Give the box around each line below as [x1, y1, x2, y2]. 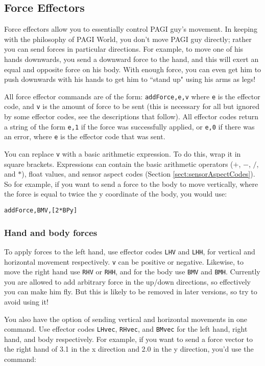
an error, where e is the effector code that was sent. [4, 131, 165, 142]
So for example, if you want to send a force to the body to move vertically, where [4, 178, 258, 189]
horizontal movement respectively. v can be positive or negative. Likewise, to [4, 256, 244, 267]
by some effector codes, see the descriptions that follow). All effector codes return [4, 111, 258, 122]
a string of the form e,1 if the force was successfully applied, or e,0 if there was [4, 121, 255, 132]
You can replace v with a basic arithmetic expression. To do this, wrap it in [4, 148, 241, 159]
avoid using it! [4, 296, 49, 307]
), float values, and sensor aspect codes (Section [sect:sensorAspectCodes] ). [21, 168, 255, 179]
